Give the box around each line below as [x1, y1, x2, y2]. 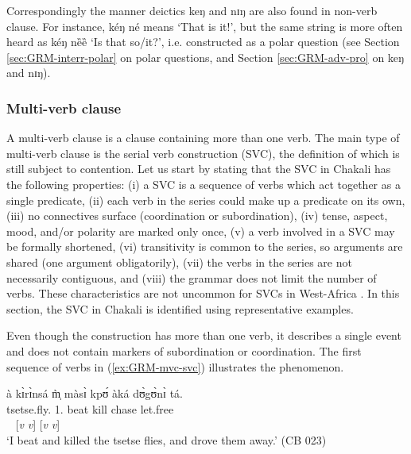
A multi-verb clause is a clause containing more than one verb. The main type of [6, 129, 400, 146]
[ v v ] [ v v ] [15, 416, 60, 433]
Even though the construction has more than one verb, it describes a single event [6, 327, 401, 344]
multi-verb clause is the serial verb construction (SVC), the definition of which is [6, 144, 400, 161]
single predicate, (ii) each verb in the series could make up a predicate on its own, [6, 191, 405, 208]
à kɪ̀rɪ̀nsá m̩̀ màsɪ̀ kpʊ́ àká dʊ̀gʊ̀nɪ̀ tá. [6, 385, 183, 402]
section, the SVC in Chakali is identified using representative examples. [6, 300, 354, 317]
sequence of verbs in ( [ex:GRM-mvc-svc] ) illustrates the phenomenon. [6, 358, 344, 375]
